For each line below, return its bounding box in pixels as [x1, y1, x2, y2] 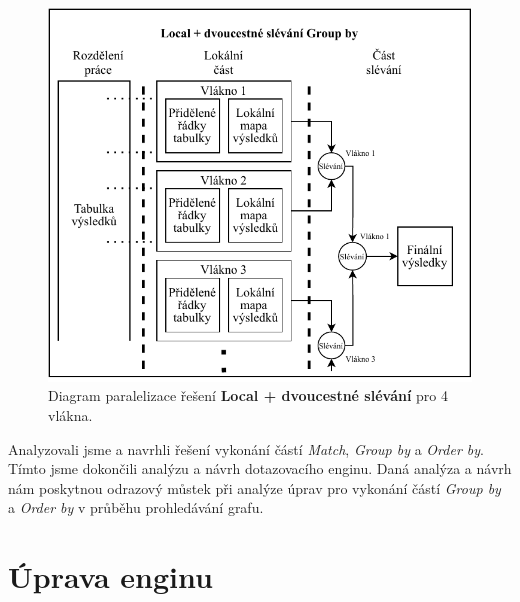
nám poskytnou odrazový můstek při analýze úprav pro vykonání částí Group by [8, 477, 501, 498]
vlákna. [48, 404, 93, 425]
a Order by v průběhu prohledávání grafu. [8, 497, 264, 518]
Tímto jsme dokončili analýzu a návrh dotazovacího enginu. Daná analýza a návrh [8, 458, 512, 479]
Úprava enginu [8, 556, 213, 597]
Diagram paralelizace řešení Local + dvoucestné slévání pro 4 [48, 385, 449, 406]
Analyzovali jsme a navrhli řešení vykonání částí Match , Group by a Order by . [8, 438, 484, 459]
